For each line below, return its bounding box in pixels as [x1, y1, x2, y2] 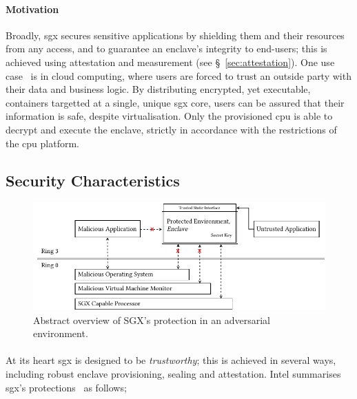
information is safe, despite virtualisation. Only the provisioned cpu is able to [6, 109, 333, 123]
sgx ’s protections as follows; [6, 380, 127, 394]
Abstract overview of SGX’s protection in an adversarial [33, 312, 270, 327]
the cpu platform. [6, 136, 80, 150]
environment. [33, 326, 88, 341]
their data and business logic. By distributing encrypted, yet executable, [6, 82, 311, 96]
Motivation [6, 1, 59, 16]
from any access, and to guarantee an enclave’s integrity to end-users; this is [6, 41, 327, 56]
